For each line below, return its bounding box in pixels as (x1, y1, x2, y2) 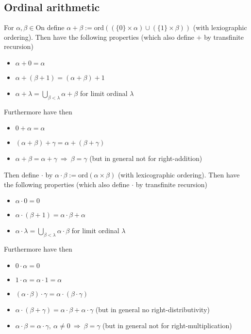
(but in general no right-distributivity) (95, 304, 210, 314)
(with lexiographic (193, 22, 247, 32)
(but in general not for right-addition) (89, 153, 202, 163)
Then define (4, 169, 39, 179)
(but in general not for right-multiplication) (102, 320, 232, 331)
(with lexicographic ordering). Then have (117, 169, 240, 179)
